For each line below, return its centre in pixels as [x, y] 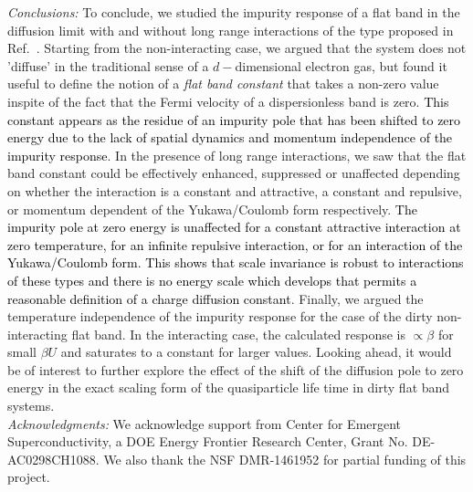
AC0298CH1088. [53, 459]
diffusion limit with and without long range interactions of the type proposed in [231, 30]
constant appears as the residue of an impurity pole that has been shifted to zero [234, 119]
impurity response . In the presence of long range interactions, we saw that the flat [237, 155]
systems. [31, 406]
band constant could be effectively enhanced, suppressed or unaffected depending [234, 173]
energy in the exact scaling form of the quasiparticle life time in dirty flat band [229, 387]
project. [29, 477]
